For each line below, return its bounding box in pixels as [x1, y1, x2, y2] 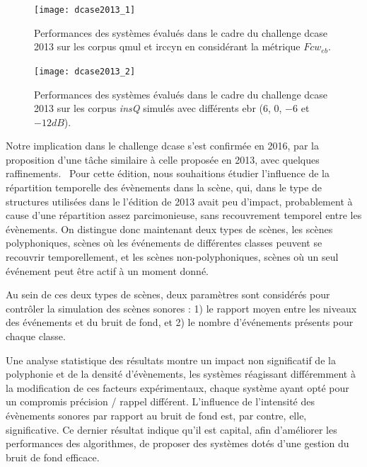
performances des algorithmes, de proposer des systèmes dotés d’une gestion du [6, 436, 349, 451]
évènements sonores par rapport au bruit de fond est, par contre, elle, [6, 407, 307, 422]
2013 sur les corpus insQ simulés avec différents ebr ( [34, 101, 263, 116]
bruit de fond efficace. [6, 449, 100, 464]
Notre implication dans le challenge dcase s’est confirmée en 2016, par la [6, 138, 319, 153]
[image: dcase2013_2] [34, 66, 136, 77]
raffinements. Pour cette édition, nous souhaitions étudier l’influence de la [6, 166, 330, 181]
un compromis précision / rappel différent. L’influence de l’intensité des [6, 394, 315, 409]
